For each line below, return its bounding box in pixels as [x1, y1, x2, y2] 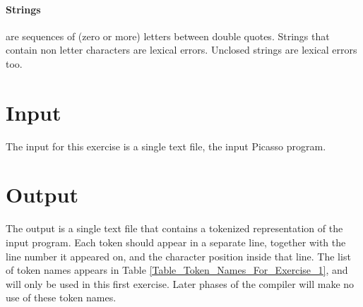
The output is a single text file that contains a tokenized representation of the [6, 221, 343, 236]
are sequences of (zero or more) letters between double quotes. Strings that [6, 28, 330, 43]
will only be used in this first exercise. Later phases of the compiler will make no [6, 276, 355, 291]
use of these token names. [6, 290, 117, 305]
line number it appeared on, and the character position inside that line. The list [6, 248, 351, 263]
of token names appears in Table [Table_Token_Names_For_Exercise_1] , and [6, 263, 348, 277]
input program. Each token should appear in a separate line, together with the [6, 235, 346, 250]
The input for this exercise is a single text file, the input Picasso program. [6, 138, 326, 153]
